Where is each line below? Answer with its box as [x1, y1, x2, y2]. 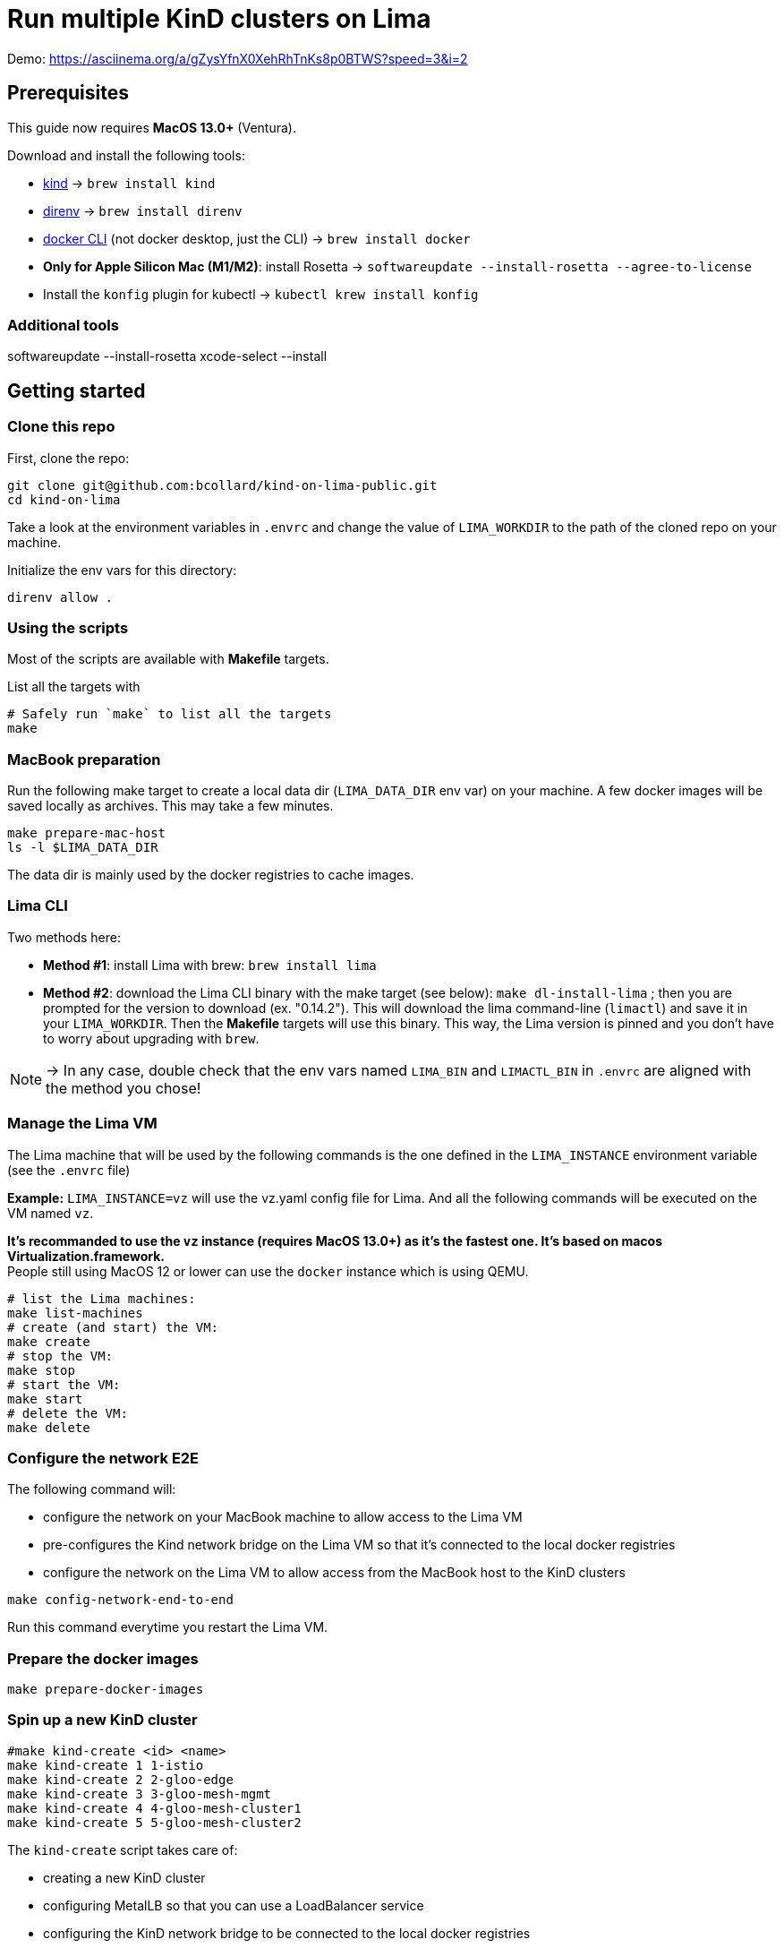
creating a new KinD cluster [43, 1869, 206, 1885]
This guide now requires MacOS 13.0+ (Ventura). [7, 119, 296, 135]
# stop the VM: [7, 1348, 114, 1363]
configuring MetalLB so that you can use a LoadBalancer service [43, 1897, 424, 1913]
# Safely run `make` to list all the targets [7, 707, 332, 722]
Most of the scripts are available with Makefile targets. [7, 651, 329, 667]
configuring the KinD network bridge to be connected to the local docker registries [43, 1925, 531, 1941]
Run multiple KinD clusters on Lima [7, 4, 431, 34]
